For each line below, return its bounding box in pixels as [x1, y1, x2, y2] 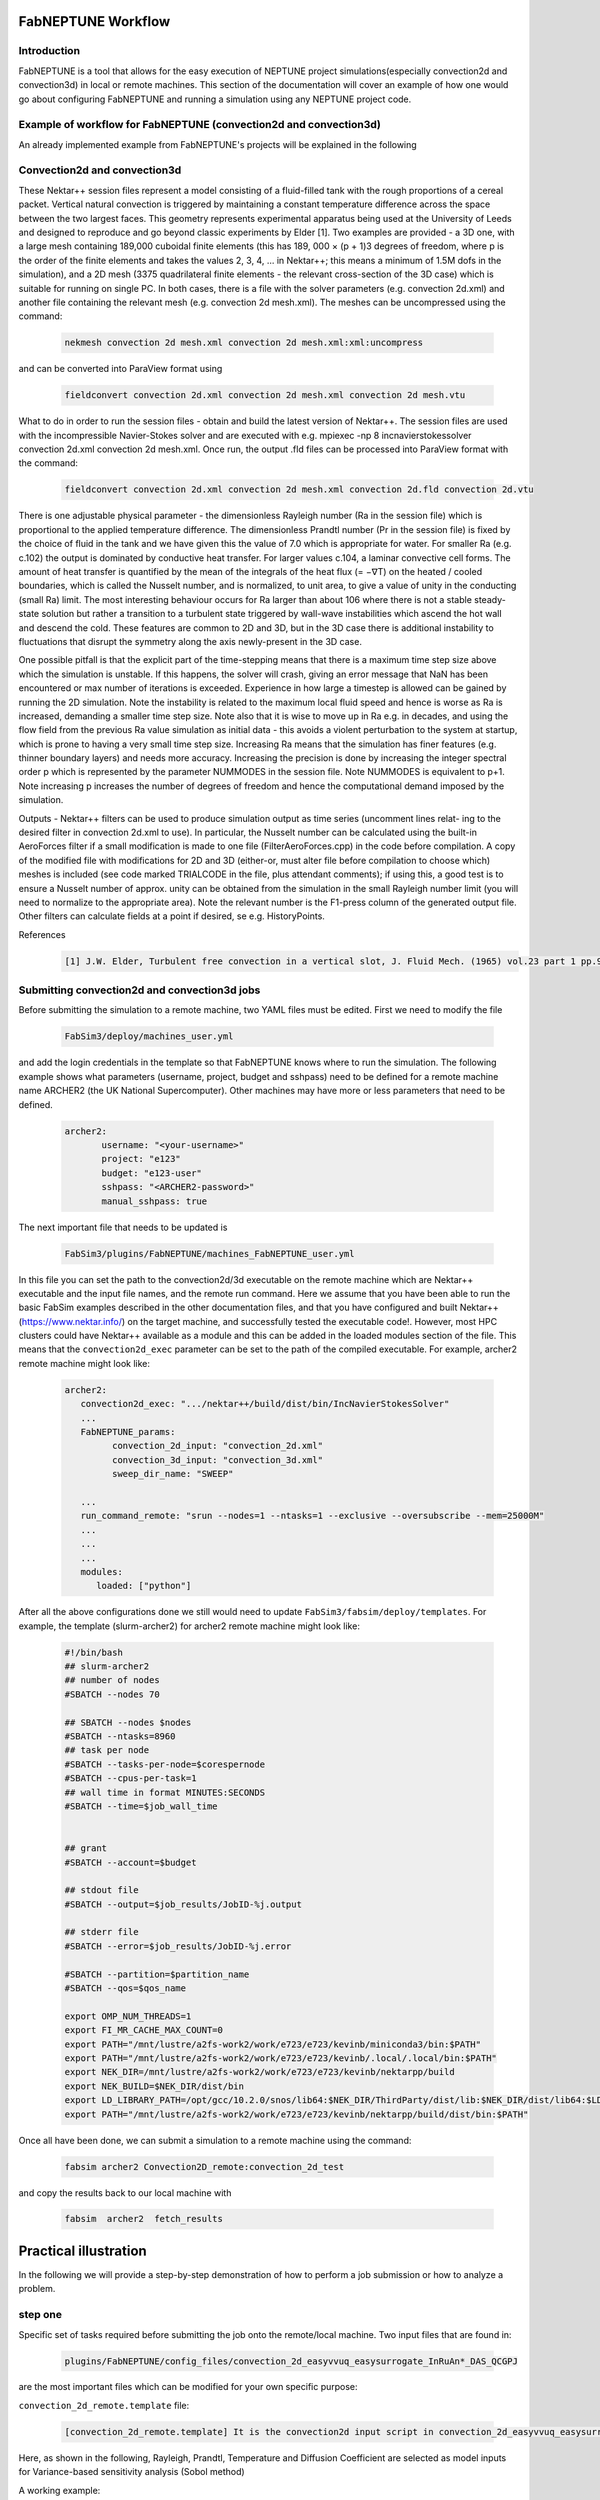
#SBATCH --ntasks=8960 [64, 1731, 176, 1742]
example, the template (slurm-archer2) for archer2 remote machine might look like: [18, 1620, 360, 1632]
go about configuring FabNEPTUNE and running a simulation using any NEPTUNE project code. [18, 93, 412, 105]
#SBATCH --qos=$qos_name [64, 1983, 187, 1994]
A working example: [18, 2484, 101, 2496]
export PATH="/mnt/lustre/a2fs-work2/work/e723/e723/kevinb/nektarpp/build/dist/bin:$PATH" [64, 2108, 529, 2120]
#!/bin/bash [64, 1646, 124, 1658]
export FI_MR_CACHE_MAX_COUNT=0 [64, 2025, 224, 2036]
